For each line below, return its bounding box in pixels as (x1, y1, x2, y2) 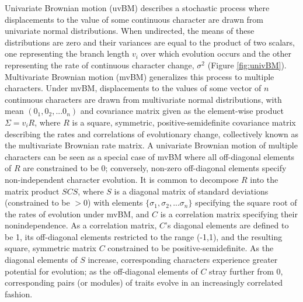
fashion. (5, 287, 33, 300)
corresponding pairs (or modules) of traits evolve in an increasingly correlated (5, 276, 283, 289)
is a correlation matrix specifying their (160, 207, 298, 220)
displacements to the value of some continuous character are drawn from (5, 13, 264, 25)
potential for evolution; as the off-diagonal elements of (5, 265, 198, 277)
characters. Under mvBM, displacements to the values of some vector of (5, 82, 262, 94)
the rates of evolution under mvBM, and (5, 207, 149, 220)
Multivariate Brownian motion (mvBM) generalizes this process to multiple (5, 70, 274, 82)
